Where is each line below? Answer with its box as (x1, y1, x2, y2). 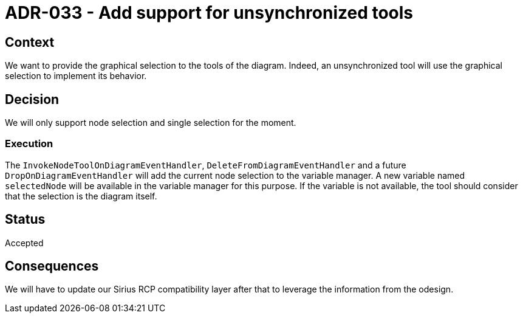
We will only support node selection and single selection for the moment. (5, 117, 296, 128)
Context (5, 34, 55, 50)
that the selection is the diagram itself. (5, 190, 157, 201)
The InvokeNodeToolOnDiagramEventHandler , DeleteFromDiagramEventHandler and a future (5, 159, 406, 170)
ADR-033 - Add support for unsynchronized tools (5, 2, 414, 23)
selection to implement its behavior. (5, 71, 147, 81)
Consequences (5, 258, 99, 274)
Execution (5, 137, 53, 150)
